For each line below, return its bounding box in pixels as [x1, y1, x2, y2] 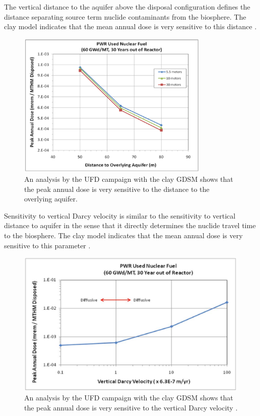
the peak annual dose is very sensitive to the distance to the [24, 183, 210, 194]
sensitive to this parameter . [4, 240, 91, 250]
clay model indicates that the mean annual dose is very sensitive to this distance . [4, 21, 257, 32]
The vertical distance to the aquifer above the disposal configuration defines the [4, 2, 250, 12]
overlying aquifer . [24, 193, 78, 204]
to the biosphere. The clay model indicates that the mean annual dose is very [4, 230, 243, 240]
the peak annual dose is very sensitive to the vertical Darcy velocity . [24, 402, 238, 412]
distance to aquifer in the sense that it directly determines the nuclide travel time [4, 220, 256, 231]
